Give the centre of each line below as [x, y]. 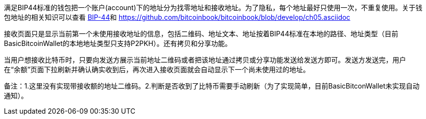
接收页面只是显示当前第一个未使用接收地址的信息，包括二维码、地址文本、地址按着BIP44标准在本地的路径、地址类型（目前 [201, 34]
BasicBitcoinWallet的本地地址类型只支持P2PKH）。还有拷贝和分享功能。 [118, 43]
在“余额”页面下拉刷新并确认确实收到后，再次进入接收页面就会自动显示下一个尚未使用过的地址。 [157, 69]
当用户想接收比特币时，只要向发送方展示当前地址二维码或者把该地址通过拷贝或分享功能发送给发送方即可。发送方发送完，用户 [205, 60]
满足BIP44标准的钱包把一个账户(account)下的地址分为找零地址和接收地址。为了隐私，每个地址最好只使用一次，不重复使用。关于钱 [213, 7]
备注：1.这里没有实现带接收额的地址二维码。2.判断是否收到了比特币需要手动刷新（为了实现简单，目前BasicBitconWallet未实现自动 [212, 86]
